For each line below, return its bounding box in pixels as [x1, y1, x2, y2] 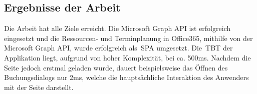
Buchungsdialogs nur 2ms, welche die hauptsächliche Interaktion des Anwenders [4, 72, 249, 82]
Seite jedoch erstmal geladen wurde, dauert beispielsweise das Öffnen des [4, 62, 228, 72]
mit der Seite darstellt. [4, 81, 74, 92]
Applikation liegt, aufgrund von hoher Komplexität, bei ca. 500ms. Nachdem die [4, 52, 251, 62]
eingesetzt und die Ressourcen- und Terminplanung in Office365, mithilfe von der [4, 32, 253, 43]
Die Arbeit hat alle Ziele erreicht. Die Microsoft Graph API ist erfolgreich [4, 23, 231, 33]
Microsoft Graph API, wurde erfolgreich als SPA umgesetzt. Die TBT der [4, 42, 233, 53]
